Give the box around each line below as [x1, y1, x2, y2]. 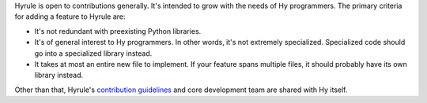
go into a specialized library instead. [34, 48, 153, 58]
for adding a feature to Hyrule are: [14, 12, 126, 21]
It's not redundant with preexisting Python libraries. [34, 26, 202, 35]
